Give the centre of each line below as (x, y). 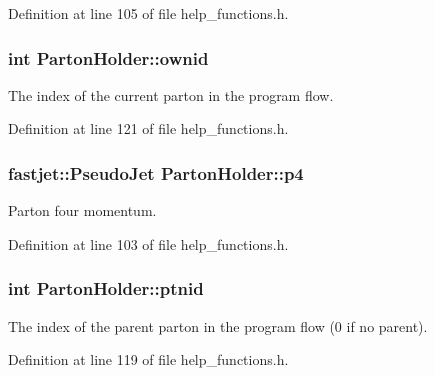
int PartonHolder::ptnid (106, 288)
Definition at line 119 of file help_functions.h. (148, 359)
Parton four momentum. (82, 210)
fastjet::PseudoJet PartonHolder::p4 (156, 172)
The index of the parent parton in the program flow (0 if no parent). (218, 325)
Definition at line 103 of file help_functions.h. (148, 243)
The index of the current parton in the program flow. (171, 94)
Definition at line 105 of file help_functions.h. (148, 13)
